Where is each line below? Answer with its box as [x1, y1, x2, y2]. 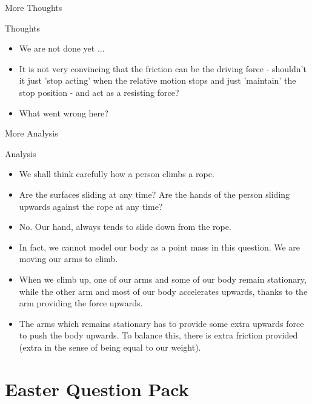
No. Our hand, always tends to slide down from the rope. [19, 220, 231, 233]
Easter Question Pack [5, 376, 189, 401]
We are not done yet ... [19, 42, 105, 55]
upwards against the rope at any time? [19, 200, 163, 212]
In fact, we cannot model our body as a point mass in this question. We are [19, 240, 300, 253]
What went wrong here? [19, 106, 108, 119]
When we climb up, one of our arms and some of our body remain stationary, [19, 272, 307, 285]
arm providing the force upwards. [19, 297, 143, 309]
